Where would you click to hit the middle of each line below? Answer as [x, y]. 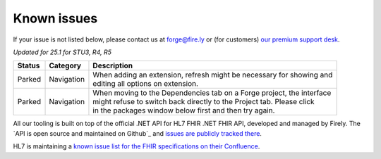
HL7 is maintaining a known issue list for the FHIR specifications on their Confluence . [137, 146]
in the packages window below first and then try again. [184, 110]
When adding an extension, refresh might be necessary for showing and [213, 75]
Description [113, 65]
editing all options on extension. [146, 84]
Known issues [55, 18]
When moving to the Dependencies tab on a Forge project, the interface [212, 93]
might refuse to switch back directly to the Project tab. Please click [204, 102]
